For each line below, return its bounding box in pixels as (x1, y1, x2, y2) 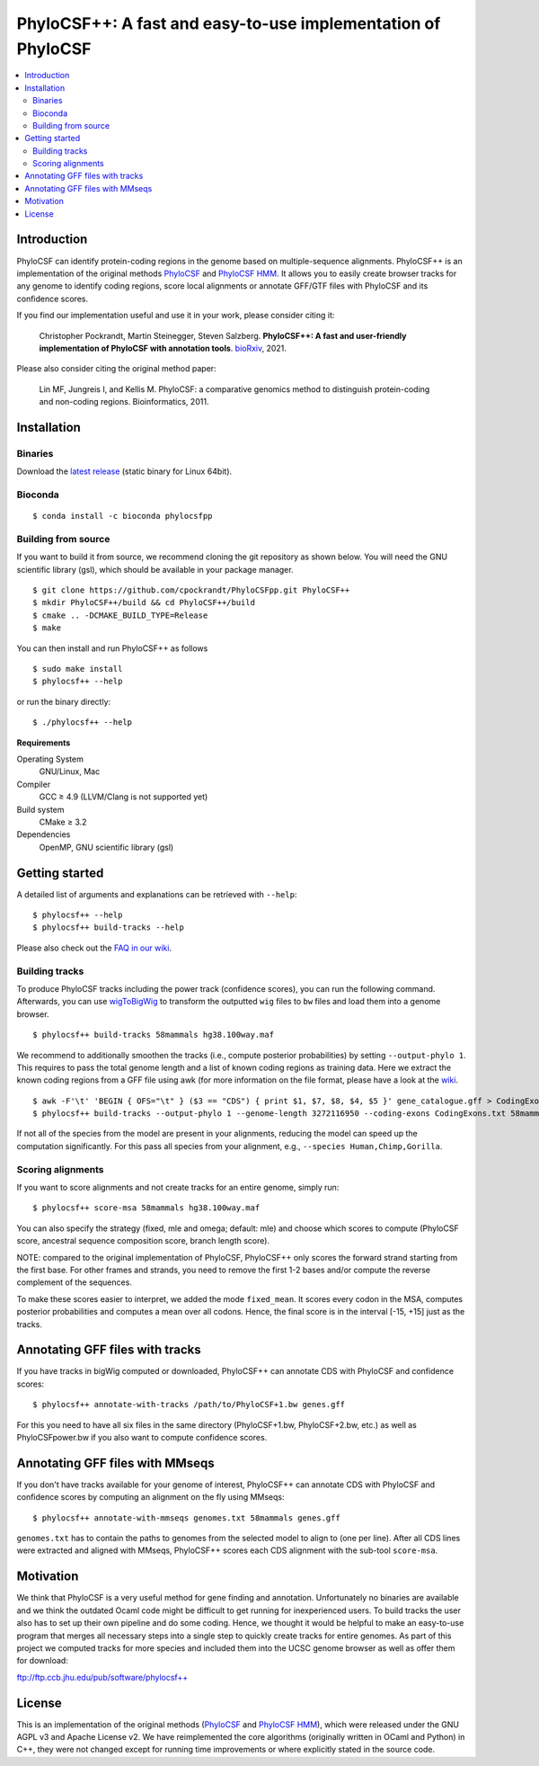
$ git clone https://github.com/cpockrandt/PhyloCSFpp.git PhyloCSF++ (32, 585, 350, 595)
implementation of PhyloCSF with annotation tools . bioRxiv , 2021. (39, 343, 287, 353)
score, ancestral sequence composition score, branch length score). (16, 1235, 269, 1246)
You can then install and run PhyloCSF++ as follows (16, 643, 208, 654)
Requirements (16, 737, 71, 748)
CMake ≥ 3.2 (39, 816, 87, 827)
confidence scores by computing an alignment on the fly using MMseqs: (16, 1492, 285, 1503)
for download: (16, 1655, 69, 1666)
